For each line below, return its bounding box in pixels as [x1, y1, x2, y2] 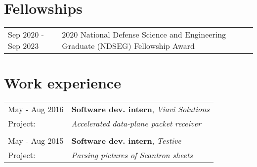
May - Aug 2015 [8, 135, 64, 147]
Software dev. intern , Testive [71, 135, 181, 147]
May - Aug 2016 [8, 103, 64, 115]
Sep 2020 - [8, 29, 44, 41]
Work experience [4, 73, 121, 93]
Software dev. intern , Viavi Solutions [71, 103, 210, 115]
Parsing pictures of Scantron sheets [71, 149, 193, 161]
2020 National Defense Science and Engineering [62, 29, 226, 41]
